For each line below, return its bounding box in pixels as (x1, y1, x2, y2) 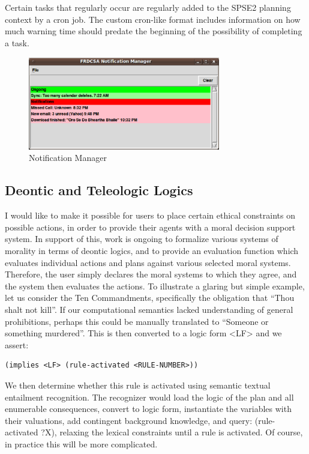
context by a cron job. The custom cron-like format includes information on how (5, 13, 301, 25)
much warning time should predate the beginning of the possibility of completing (5, 25, 302, 37)
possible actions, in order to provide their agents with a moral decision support (5, 220, 296, 233)
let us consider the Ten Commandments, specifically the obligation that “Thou (5, 291, 295, 304)
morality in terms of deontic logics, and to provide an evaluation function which (5, 244, 299, 256)
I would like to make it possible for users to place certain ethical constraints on (5, 209, 295, 222)
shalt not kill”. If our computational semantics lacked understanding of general (5, 303, 293, 315)
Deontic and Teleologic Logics (5, 181, 193, 199)
